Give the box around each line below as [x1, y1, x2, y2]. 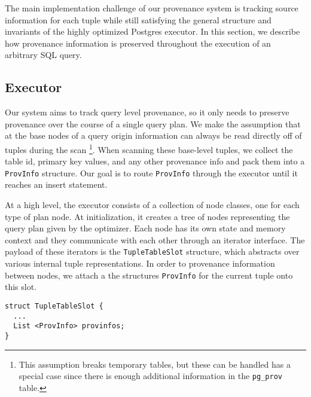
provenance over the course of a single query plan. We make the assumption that [5, 117, 301, 130]
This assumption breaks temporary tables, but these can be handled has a [19, 358, 291, 370]
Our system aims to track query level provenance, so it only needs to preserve [5, 106, 289, 118]
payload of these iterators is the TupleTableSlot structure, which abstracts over [5, 245, 300, 258]
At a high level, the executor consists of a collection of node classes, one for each [5, 198, 300, 211]
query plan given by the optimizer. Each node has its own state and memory [5, 222, 286, 234]
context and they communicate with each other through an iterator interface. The [5, 233, 305, 246]
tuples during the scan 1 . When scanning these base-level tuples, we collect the [5, 141, 293, 155]
